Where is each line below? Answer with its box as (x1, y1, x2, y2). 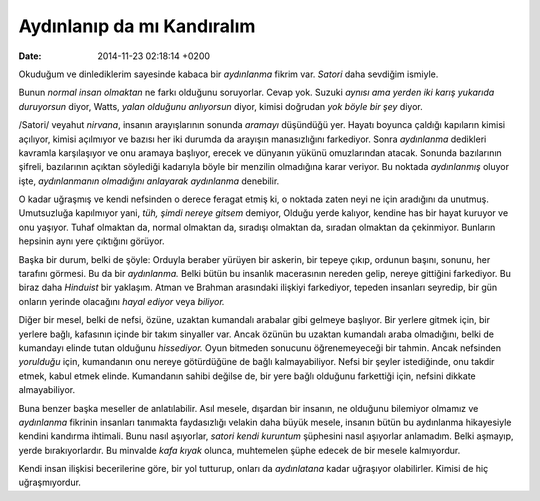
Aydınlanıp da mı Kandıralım (18, 15, 256, 37)
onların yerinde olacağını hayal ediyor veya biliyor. (18, 295, 225, 307)
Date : (18, 50, 42, 62)
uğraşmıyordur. (18, 476, 82, 489)
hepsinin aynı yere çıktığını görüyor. (18, 235, 165, 247)
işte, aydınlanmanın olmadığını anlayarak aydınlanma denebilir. (18, 175, 280, 187)
